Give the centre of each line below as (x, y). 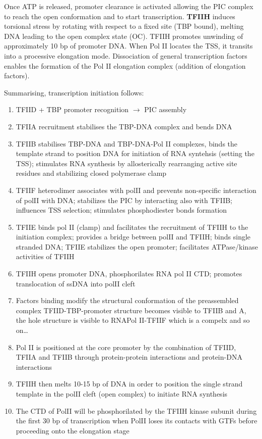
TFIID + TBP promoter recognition (72, 109)
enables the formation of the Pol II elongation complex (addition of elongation (125, 65)
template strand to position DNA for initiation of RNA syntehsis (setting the (135, 153)
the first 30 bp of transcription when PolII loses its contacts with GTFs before (137, 421)
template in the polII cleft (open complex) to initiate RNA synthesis (122, 394)
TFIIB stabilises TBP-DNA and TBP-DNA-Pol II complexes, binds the (127, 143)
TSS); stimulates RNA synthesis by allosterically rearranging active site (126, 163)
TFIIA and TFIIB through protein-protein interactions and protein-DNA (129, 357)
